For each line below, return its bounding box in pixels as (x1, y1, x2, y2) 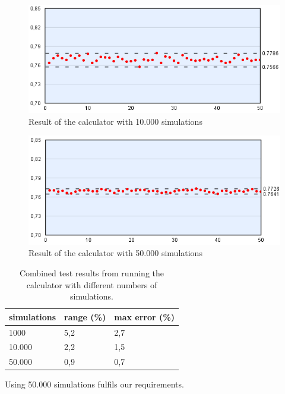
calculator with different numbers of (26, 278, 157, 291)
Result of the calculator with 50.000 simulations (28, 247, 202, 259)
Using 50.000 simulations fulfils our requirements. (5, 378, 184, 390)
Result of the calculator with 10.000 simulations (28, 115, 202, 127)
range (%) (64, 310, 106, 323)
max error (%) (114, 310, 175, 323)
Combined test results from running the (19, 266, 164, 279)
